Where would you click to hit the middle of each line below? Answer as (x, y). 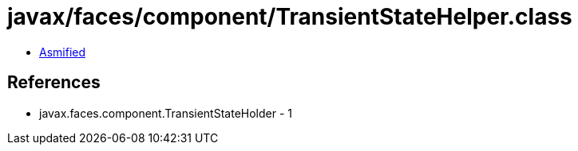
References (54, 83)
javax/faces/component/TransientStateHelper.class (290, 17)
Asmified (63, 52)
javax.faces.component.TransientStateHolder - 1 (166, 113)
